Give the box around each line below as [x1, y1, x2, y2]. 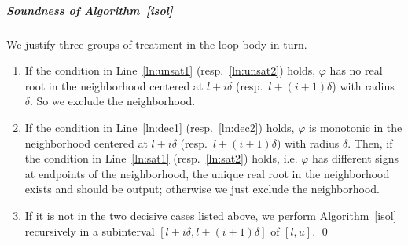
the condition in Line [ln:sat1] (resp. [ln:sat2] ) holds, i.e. [24, 150, 298, 166]
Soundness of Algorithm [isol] [6, 2, 173, 18]
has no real [329, 62, 383, 79]
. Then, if [347, 134, 393, 151]
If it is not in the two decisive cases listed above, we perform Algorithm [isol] [24, 207, 397, 223]
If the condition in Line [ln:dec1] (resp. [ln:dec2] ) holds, [24, 119, 295, 135]
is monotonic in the [308, 119, 402, 135]
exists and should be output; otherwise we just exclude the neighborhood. [24, 181, 380, 197]
